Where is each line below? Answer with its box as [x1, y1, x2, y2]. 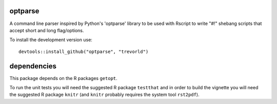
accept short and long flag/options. [9, 27, 84, 33]
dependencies [9, 62, 56, 70]
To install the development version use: [9, 37, 92, 43]
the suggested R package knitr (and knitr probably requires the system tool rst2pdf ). [9, 92, 200, 98]
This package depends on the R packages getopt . [9, 75, 117, 81]
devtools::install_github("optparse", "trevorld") [18, 48, 149, 55]
